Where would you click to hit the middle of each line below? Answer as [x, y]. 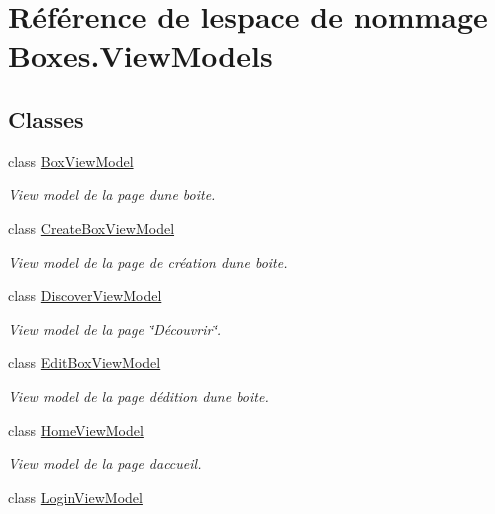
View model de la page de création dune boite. [148, 261]
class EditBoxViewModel [84, 362]
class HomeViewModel [76, 429]
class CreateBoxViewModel [91, 227]
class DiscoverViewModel [85, 295]
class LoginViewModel [75, 496]
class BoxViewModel [71, 160]
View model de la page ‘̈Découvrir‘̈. [114, 328]
